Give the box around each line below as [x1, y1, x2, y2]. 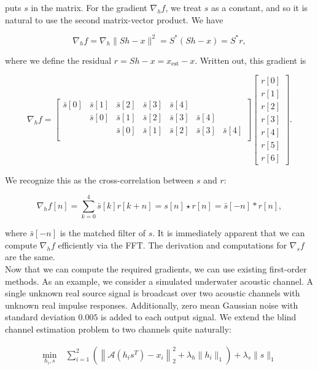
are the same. [5, 250, 55, 263]
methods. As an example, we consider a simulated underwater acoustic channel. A [5, 274, 314, 287]
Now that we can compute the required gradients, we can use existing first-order [5, 263, 307, 275]
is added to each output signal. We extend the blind [101, 310, 297, 323]
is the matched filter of [60, 226, 146, 239]
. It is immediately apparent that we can [152, 226, 305, 239]
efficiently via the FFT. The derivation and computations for [58, 238, 287, 251]
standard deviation [5, 310, 76, 323]
